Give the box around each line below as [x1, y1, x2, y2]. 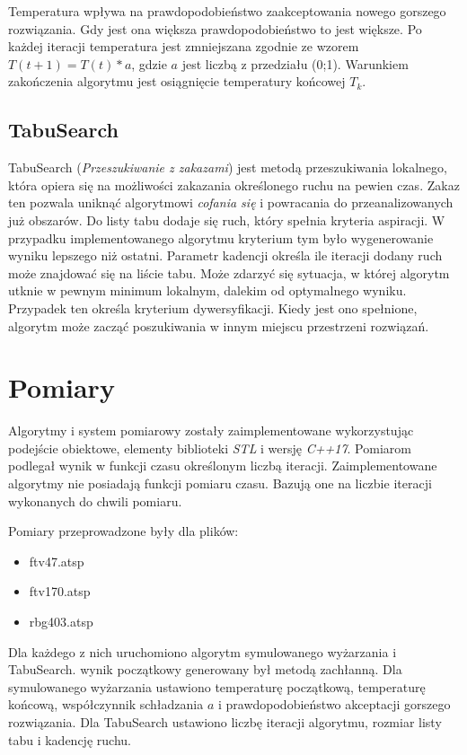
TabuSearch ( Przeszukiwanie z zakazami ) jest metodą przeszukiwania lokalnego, [8, 158, 447, 177]
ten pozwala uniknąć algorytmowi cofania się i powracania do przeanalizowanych [8, 193, 454, 212]
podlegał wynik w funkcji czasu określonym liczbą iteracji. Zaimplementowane [8, 456, 437, 475]
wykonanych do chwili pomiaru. [8, 491, 182, 510]
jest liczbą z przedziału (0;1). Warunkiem [181, 54, 409, 73]
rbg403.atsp [29, 611, 93, 630]
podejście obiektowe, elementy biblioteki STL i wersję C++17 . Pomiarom [8, 438, 411, 457]
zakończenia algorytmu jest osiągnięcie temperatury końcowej [8, 72, 346, 91]
